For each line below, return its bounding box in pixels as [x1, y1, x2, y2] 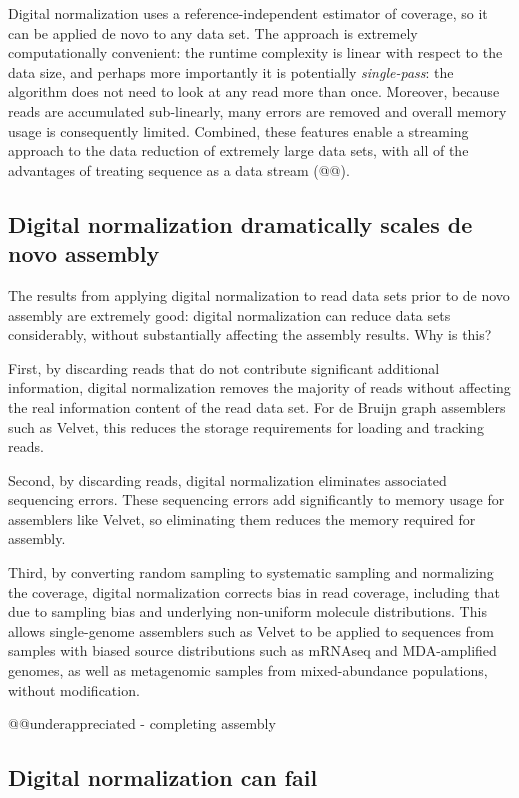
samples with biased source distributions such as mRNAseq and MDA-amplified [8, 640, 497, 661]
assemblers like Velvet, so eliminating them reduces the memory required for [8, 508, 476, 529]
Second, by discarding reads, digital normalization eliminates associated [8, 469, 447, 490]
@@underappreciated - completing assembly [8, 713, 276, 734]
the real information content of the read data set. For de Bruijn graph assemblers [8, 396, 506, 417]
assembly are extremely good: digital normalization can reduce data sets [8, 304, 451, 325]
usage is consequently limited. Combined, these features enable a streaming [8, 120, 469, 141]
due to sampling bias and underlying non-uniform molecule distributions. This [8, 601, 487, 622]
